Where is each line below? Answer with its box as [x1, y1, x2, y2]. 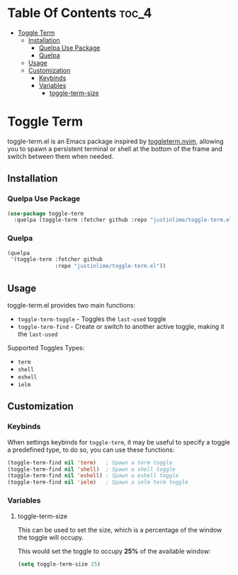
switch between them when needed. [7, 152, 114, 160]
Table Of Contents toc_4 [7, 5, 152, 21]
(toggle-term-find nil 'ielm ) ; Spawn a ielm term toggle [7, 479, 189, 486]
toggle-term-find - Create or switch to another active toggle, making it [17, 323, 225, 331]
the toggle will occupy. [17, 533, 84, 542]
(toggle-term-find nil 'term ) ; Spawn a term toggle [7, 459, 173, 466]
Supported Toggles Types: [7, 344, 85, 352]
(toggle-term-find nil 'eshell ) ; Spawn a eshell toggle [7, 472, 179, 479]
